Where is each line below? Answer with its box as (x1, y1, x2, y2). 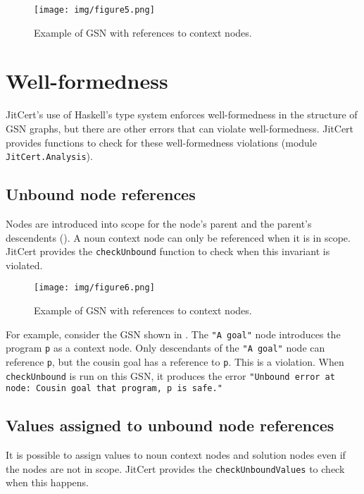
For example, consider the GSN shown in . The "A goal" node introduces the (6, 326, 341, 341)
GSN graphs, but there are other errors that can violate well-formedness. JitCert (6, 121, 354, 135)
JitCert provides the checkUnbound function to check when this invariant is (6, 244, 330, 259)
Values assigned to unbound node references (6, 414, 334, 436)
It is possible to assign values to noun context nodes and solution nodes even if (6, 447, 346, 462)
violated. (6, 257, 43, 272)
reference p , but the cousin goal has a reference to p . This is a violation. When (6, 354, 344, 369)
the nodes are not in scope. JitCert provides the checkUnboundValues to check (6, 461, 345, 476)
